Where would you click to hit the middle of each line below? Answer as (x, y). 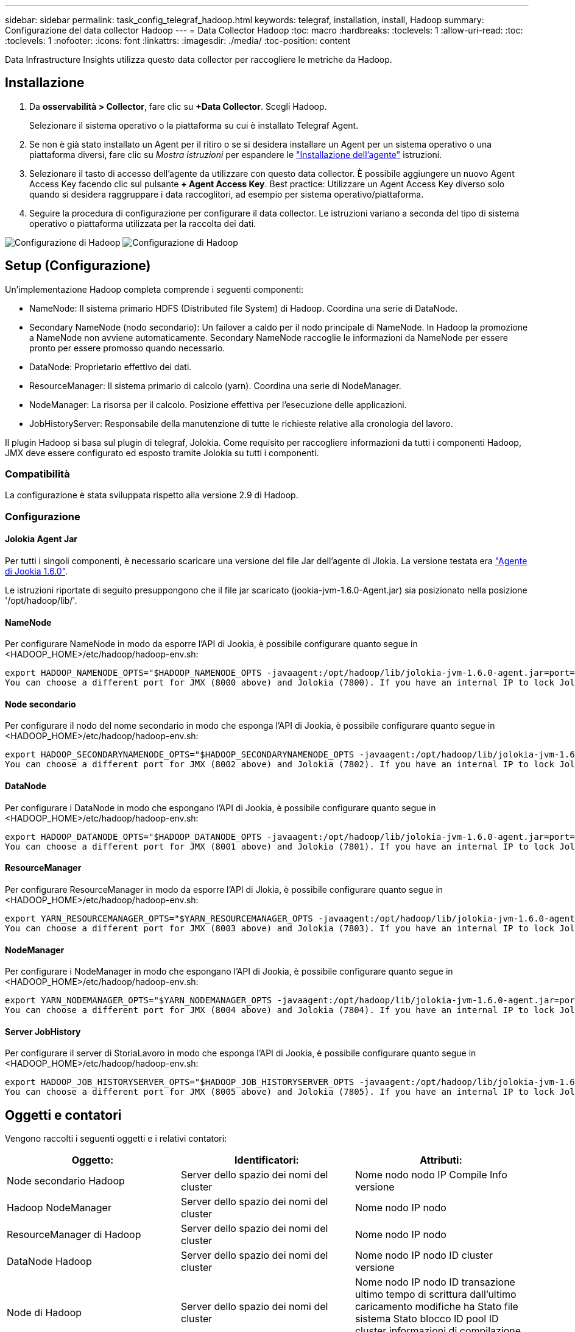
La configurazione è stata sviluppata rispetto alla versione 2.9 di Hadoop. (152, 495)
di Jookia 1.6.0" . (37, 571)
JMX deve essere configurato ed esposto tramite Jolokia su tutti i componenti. (162, 453)
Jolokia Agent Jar (41, 539)
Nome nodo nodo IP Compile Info (431, 1175)
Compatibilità (37, 474)
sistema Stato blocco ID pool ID (427, 1319)
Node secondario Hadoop (66, 1181)
